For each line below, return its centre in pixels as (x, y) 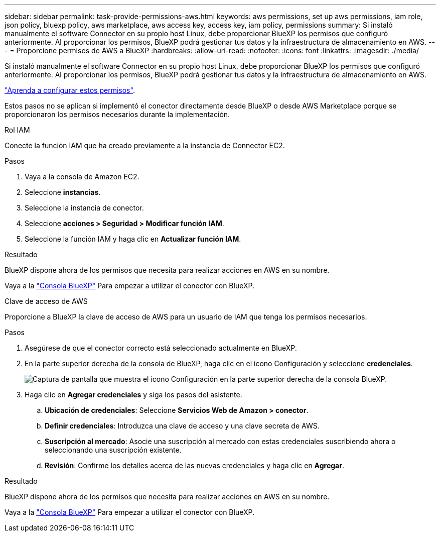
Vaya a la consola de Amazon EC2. (82, 177)
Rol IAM (17, 130)
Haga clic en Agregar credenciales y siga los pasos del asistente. (133, 395)
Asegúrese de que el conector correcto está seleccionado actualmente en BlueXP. (161, 348)
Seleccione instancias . (63, 192)
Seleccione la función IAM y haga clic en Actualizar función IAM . (133, 239)
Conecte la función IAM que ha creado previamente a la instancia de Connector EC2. (145, 145)
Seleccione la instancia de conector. (84, 208)
